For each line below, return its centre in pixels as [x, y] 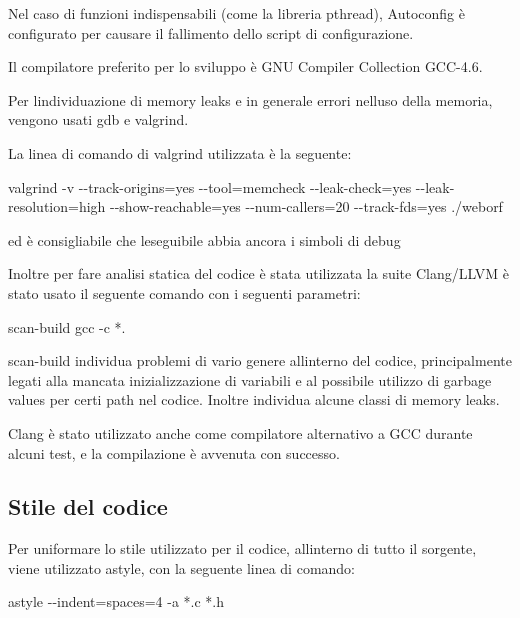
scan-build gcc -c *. [67, 326]
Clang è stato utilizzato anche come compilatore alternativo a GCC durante [240, 432]
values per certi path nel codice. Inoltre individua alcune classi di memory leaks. [254, 399]
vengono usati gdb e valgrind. [98, 119]
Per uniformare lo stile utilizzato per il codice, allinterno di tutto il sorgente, [242, 548]
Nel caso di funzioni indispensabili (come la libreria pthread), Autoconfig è [236, 13]
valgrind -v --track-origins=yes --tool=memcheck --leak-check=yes [210, 186]
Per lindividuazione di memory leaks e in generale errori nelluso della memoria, [250, 99]
